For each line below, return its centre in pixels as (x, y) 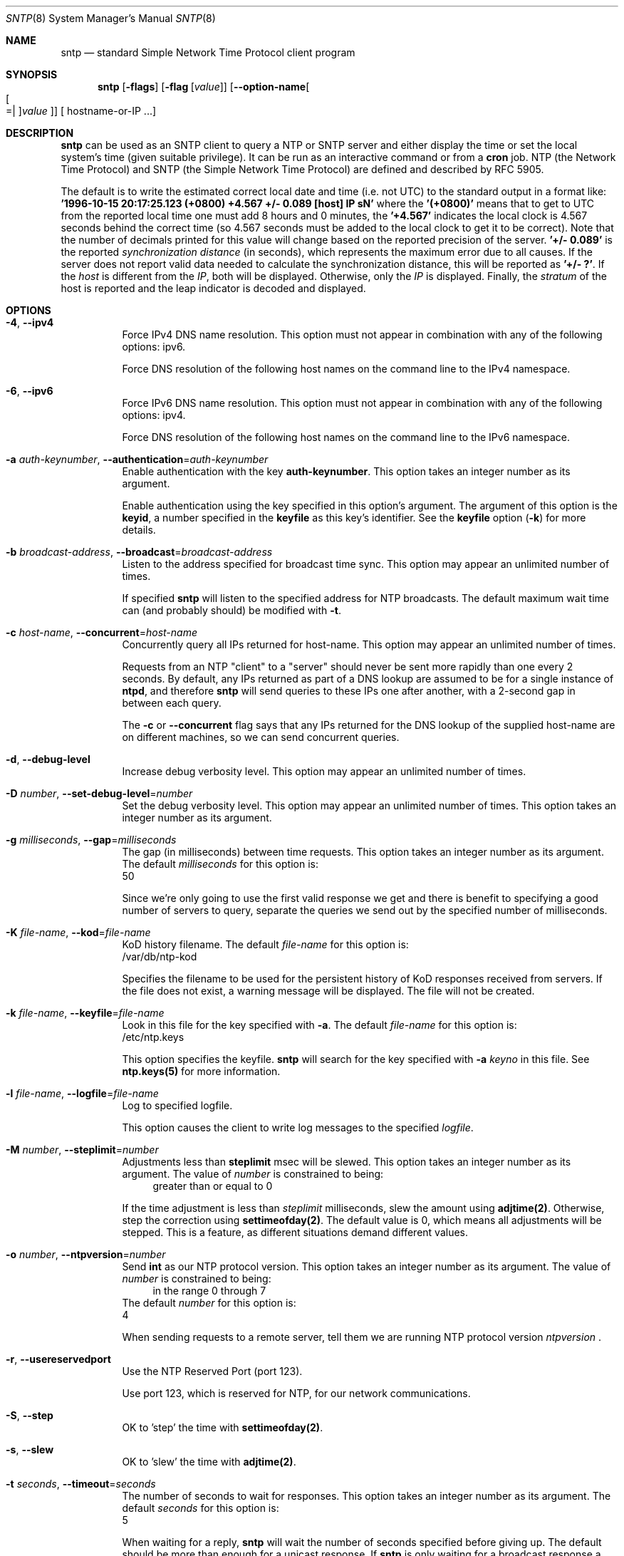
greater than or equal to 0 (213, 1186)
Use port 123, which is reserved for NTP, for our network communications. (296, 1393)
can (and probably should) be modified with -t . (232, 610)
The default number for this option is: (209, 1303)
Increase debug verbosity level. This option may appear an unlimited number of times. (324, 771)
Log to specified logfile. (177, 1105)
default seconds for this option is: (201, 1508)
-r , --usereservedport (58, 1359)
